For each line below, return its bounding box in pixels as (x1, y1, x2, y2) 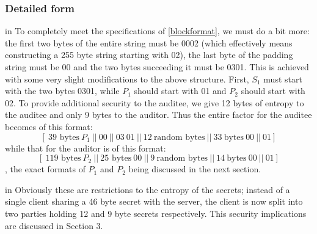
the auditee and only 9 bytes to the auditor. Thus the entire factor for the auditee (5, 108, 312, 121)
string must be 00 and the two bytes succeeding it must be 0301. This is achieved (5, 60, 309, 73)
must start (263, 72, 302, 85)
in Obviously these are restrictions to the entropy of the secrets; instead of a (5, 183, 290, 196)
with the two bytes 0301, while (5, 84, 120, 97)
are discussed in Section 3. (5, 219, 103, 232)
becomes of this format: (5, 120, 93, 133)
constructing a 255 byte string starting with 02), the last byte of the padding (5, 48, 293, 61)
